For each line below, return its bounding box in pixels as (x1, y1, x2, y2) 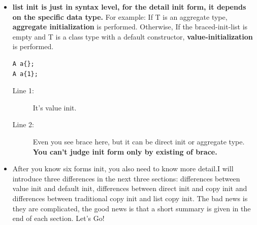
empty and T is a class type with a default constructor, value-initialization (12, 31, 253, 42)
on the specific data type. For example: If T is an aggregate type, (12, 11, 228, 22)
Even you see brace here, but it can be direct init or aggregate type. (33, 136, 245, 146)
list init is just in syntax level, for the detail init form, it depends (12, 2, 246, 12)
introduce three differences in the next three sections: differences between (12, 173, 240, 183)
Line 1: (12, 85, 34, 96)
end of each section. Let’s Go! (12, 213, 105, 223)
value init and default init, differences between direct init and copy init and (12, 183, 247, 194)
